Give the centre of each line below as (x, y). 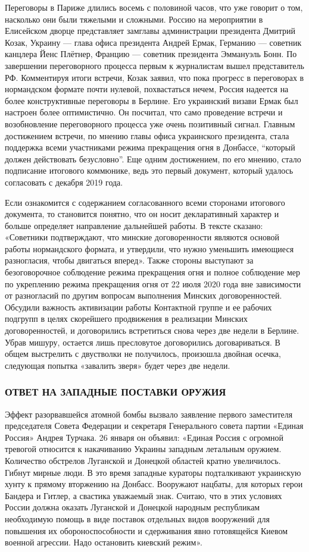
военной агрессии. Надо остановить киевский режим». (104, 542)
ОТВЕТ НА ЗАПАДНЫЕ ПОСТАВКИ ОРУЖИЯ (116, 392)
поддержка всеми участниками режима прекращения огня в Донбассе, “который (150, 147)
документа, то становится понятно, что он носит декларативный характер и (142, 214)
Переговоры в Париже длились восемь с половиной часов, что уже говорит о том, (154, 7)
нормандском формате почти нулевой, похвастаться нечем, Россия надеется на (147, 89)
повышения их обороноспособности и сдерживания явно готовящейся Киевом (146, 530)
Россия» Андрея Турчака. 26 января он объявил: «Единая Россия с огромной (144, 437)
